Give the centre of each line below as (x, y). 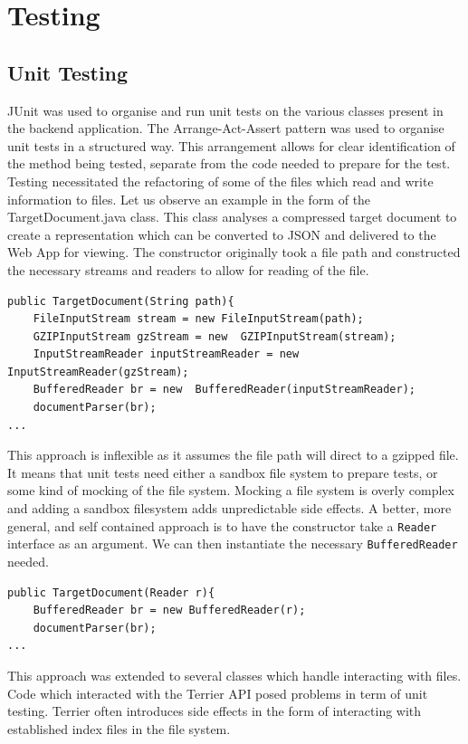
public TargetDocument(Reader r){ (111, 592)
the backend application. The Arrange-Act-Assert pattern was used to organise (226, 128)
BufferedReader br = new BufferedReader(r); (169, 610)
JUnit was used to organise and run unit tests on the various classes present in (225, 110)
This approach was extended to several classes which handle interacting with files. (234, 675)
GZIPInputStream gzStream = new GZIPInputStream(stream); (215, 336)
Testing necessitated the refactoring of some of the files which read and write (220, 181)
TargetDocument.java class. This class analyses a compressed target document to (232, 217)
